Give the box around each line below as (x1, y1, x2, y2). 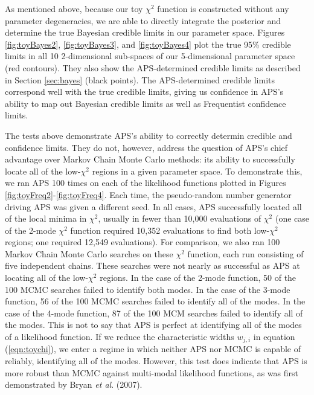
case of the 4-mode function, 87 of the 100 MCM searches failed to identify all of (5, 306, 303, 319)
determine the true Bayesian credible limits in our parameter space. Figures (5, 26, 285, 39)
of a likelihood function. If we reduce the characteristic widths (5, 330, 234, 343)
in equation (253, 330, 295, 343)
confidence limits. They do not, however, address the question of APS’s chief (5, 141, 288, 153)
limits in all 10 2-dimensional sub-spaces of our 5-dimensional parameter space (5, 50, 295, 62)
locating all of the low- (5, 271, 89, 284)
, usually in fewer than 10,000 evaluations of (98, 212, 261, 225)
